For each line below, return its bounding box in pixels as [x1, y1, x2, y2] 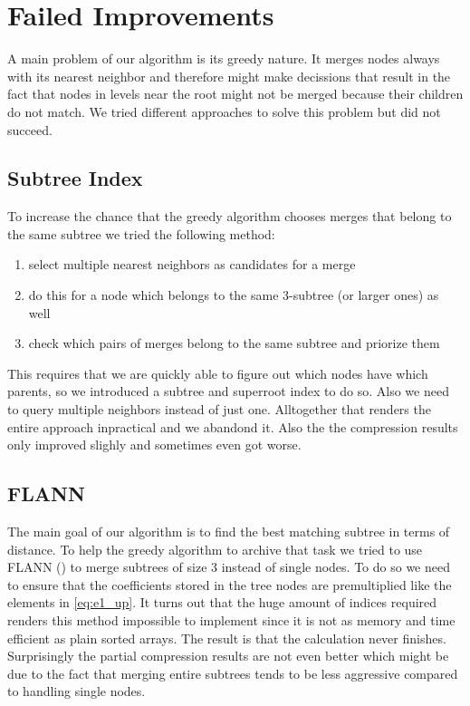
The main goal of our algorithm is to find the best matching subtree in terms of [7, 522, 450, 541]
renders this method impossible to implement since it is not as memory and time [7, 611, 456, 629]
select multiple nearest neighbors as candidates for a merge [28, 255, 356, 274]
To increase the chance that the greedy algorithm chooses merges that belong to [7, 207, 452, 226]
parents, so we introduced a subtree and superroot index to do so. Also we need [7, 382, 449, 401]
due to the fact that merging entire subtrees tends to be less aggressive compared [7, 663, 458, 682]
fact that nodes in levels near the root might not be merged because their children [7, 84, 464, 103]
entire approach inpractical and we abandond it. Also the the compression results [7, 417, 458, 436]
